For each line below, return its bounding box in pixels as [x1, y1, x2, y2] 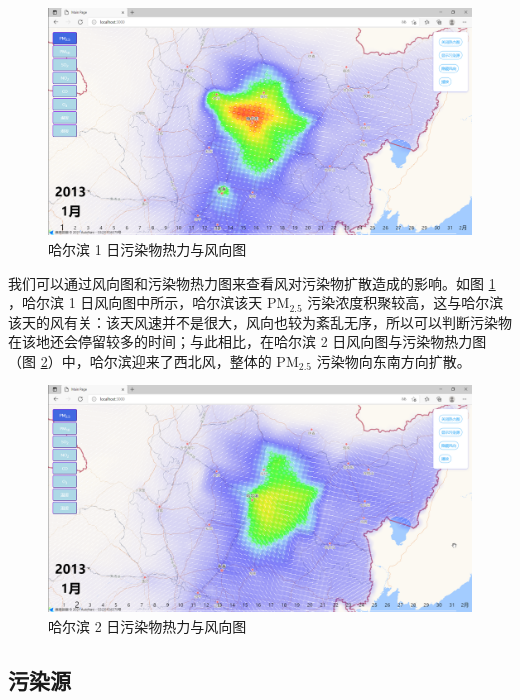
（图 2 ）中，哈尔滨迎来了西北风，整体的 [8, 350, 272, 371]
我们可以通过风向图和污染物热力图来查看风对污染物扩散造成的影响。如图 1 [8, 272, 496, 293]
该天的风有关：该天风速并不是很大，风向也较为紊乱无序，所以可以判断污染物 [8, 311, 512, 332]
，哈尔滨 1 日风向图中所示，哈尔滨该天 [8, 292, 263, 313]
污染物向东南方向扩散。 [316, 350, 471, 371]
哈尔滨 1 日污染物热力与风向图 [48, 238, 247, 259]
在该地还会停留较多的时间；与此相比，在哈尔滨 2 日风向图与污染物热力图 [8, 331, 487, 352]
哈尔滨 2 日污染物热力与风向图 [48, 615, 247, 636]
